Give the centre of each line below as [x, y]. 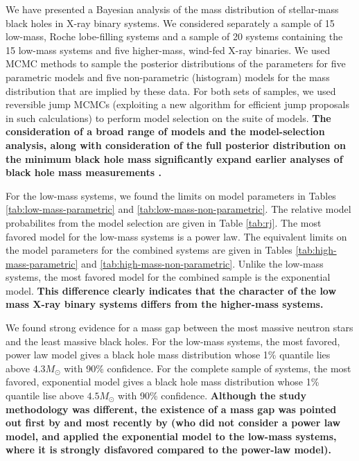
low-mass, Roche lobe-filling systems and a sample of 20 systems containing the [174, 36]
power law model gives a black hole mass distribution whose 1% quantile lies [168, 355]
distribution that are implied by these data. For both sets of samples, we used [171, 90]
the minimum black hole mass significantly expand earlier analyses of [174, 158]
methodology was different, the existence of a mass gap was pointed [171, 409]
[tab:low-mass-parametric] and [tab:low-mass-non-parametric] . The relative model [178, 209]
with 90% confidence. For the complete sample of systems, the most [208, 368]
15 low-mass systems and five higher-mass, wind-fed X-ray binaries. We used [168, 50]
